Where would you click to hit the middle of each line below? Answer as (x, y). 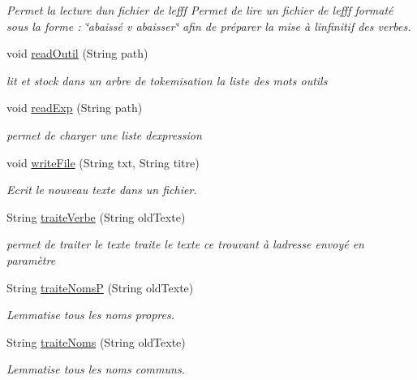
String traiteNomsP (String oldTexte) (100, 287)
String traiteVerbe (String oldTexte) (96, 216)
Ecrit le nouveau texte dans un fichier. (102, 190)
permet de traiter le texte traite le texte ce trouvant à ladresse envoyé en (185, 244)
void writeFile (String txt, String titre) (103, 162)
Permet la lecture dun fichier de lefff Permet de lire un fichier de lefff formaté (200, 10)
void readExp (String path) (75, 108)
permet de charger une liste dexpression (104, 134)
